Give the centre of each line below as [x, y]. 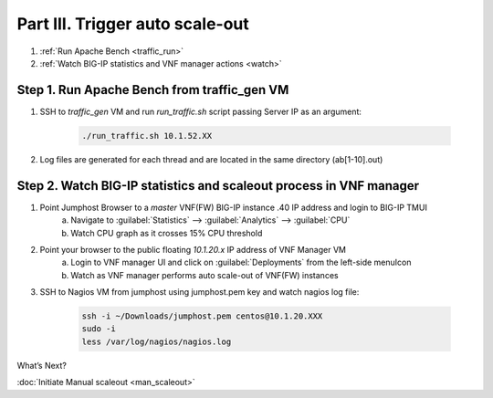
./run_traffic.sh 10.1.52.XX [147, 136]
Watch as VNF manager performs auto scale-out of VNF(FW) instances [205, 275]
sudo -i [99, 329]
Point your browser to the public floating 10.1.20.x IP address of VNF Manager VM [193, 249]
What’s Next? [42, 365]
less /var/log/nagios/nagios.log [157, 341]
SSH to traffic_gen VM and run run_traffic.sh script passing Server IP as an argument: [201, 111]
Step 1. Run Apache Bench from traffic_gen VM [153, 90]
